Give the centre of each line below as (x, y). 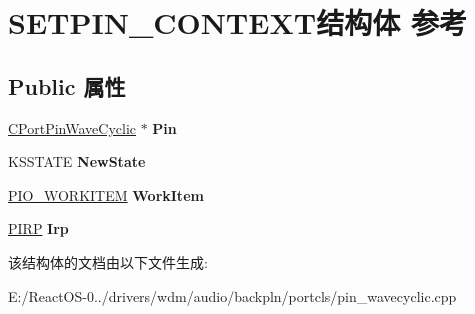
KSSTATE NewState (77, 161)
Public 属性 (67, 85)
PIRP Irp (38, 228)
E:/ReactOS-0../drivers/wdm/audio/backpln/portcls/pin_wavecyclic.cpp (232, 295)
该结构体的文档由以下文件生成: (108, 261)
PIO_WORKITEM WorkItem (106, 194)
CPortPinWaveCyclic (72, 127)
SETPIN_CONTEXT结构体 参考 (237, 22)
